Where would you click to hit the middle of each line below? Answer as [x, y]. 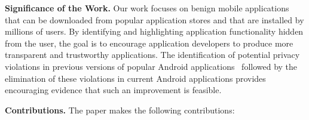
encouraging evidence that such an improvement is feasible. [113, 90]
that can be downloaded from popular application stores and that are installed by [154, 19]
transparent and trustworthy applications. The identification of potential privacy [152, 55]
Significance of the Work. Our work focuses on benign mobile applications [147, 8]
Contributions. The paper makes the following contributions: [120, 110]
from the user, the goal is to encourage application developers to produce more [149, 43]
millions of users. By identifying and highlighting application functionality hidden [154, 31]
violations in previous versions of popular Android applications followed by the [151, 66]
